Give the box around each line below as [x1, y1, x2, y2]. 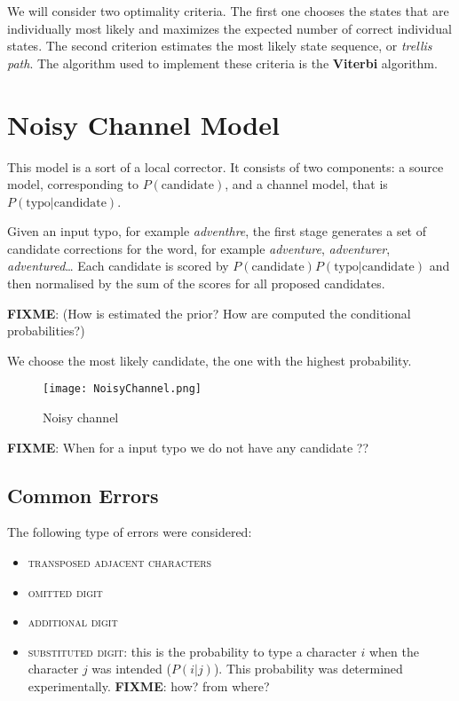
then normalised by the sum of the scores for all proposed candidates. [7, 274, 385, 293]
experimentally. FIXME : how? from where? [28, 677, 270, 696]
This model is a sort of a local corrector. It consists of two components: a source [7, 157, 444, 176]
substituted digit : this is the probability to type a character [28, 642, 357, 660]
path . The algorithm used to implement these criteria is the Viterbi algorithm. [7, 53, 438, 72]
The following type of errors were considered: [7, 523, 252, 541]
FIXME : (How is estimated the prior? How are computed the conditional [7, 303, 411, 322]
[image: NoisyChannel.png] [43, 382, 202, 396]
